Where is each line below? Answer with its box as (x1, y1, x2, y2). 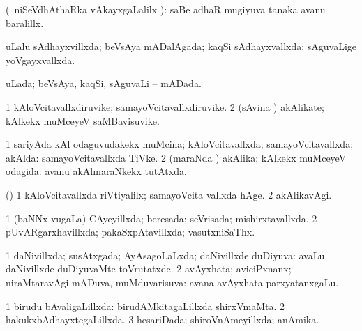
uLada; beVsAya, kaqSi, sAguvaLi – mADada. (6, 76, 202, 91)
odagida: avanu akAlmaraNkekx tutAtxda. (6, 164, 187, 178)
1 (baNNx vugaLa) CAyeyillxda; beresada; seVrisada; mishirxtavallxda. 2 (6, 210, 317, 225)
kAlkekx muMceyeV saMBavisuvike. (6, 113, 160, 128)
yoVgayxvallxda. (6, 52, 75, 67)
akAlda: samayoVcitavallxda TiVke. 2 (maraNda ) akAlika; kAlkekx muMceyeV (6, 150, 347, 164)
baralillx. (6, 15, 44, 30)
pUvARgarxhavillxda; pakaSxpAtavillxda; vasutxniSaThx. (6, 224, 255, 239)
